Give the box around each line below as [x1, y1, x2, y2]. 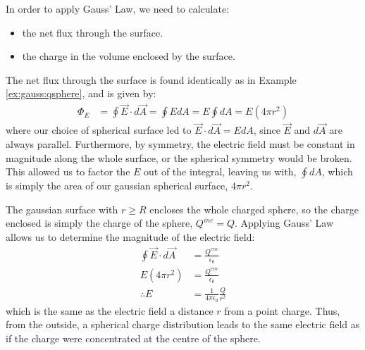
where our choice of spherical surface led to [6, 123, 192, 137]
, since [253, 123, 280, 137]
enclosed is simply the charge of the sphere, [6, 215, 193, 230]
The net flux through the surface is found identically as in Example [6, 72, 297, 87]
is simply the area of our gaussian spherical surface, [6, 178, 228, 193]
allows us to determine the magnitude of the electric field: [6, 230, 255, 244]
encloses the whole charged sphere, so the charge [149, 201, 359, 216]
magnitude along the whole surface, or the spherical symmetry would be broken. [6, 150, 352, 165]
